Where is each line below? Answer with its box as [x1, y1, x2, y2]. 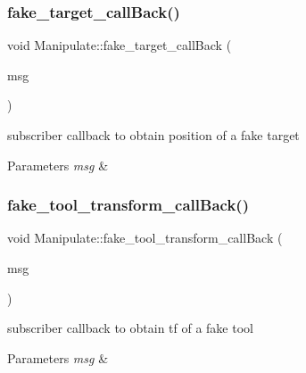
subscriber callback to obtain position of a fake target [7, 126, 300, 144]
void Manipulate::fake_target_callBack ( [7, 36, 232, 54]
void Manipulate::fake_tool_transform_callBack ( [7, 228, 283, 247]
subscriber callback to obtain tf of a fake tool [7, 319, 253, 337]
